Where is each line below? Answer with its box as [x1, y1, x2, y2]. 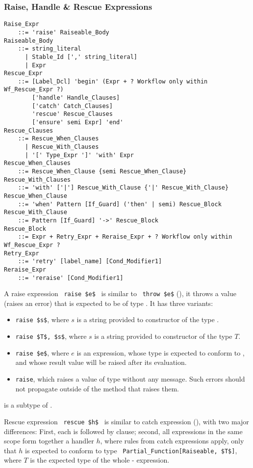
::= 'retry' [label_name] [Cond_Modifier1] [18, 258, 162, 265]
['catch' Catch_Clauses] [32, 102, 113, 110]
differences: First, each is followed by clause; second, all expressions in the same [4, 426, 243, 436]
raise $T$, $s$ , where [15, 331, 87, 341]
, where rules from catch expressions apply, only [100, 436, 244, 446]
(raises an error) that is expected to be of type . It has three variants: [4, 298, 213, 308]
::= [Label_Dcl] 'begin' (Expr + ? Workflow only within [18, 78, 208, 85]
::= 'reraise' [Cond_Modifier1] [18, 274, 124, 281]
